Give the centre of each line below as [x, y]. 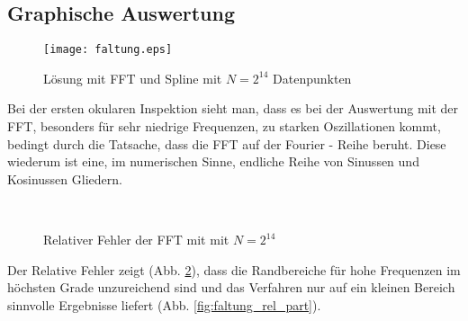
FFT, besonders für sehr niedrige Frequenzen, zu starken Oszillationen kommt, [224, 126]
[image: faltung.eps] [108, 50]
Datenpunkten [312, 78]
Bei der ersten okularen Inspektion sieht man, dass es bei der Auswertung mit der [233, 108]
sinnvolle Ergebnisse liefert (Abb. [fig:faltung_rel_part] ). [164, 304]
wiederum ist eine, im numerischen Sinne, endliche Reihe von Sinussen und [213, 161]
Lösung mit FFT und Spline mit [133, 78]
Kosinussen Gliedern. [65, 178]
